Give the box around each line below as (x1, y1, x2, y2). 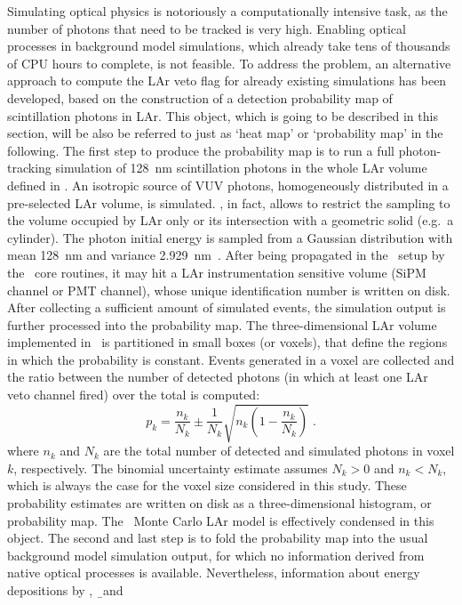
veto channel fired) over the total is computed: (7, 385, 260, 404)
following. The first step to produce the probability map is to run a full (7, 141, 394, 159)
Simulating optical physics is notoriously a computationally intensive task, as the (7, 2, 448, 20)
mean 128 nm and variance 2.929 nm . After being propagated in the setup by (7, 246, 445, 264)
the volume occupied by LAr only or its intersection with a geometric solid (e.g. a (7, 211, 454, 230)
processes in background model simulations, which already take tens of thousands (7, 36, 450, 55)
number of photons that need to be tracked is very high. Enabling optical (7, 19, 406, 37)
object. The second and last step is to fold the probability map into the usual (7, 528, 428, 547)
